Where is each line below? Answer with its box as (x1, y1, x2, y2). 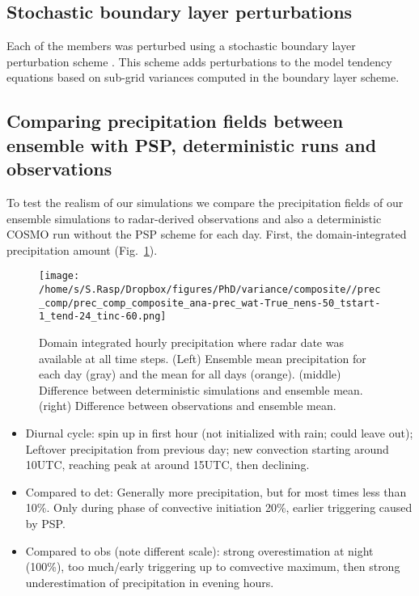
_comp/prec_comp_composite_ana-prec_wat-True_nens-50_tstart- (39, 297, 381, 309)
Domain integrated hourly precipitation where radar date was (39, 333, 344, 350)
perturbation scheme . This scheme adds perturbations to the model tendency (6, 53, 392, 70)
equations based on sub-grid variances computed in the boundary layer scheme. (6, 69, 400, 86)
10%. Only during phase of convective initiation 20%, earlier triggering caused (25, 499, 413, 516)
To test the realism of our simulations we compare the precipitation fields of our (6, 193, 404, 210)
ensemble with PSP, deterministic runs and (6, 132, 377, 157)
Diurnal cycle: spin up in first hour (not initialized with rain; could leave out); (25, 424, 413, 441)
